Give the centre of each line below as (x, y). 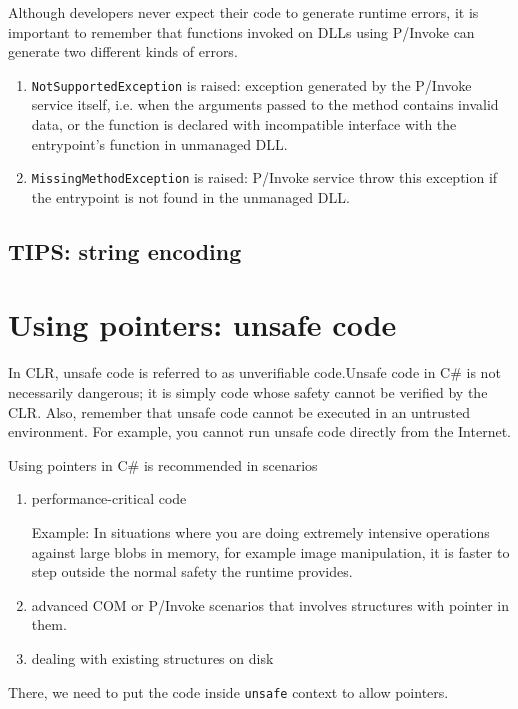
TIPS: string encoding (125, 250)
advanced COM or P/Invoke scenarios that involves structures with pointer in (270, 604)
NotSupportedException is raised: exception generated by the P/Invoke (251, 84)
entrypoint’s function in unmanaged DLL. (159, 143)
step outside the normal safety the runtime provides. (192, 571)
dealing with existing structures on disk (152, 657)
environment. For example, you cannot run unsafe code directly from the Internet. (259, 431)
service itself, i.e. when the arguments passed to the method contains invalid (265, 104)
